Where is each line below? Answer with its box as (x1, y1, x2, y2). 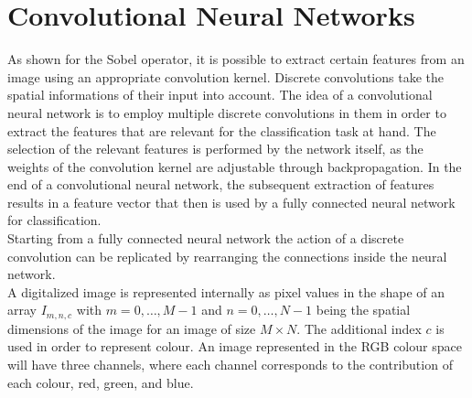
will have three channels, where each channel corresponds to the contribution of (7, 355, 453, 374)
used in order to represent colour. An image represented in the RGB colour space (7, 337, 462, 356)
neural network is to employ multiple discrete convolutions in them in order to (7, 102, 446, 122)
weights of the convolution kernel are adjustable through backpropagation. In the (7, 156, 462, 176)
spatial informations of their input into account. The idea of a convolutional (7, 85, 433, 104)
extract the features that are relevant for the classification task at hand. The (7, 121, 436, 140)
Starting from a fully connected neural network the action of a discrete (7, 229, 404, 248)
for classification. (7, 210, 102, 230)
